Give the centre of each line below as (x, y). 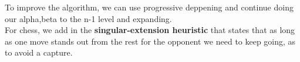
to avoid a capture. (39, 52)
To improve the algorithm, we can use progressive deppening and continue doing (149, 7)
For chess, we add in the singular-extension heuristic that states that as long (150, 30)
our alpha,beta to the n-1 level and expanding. (88, 18)
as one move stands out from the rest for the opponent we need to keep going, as (150, 41)
